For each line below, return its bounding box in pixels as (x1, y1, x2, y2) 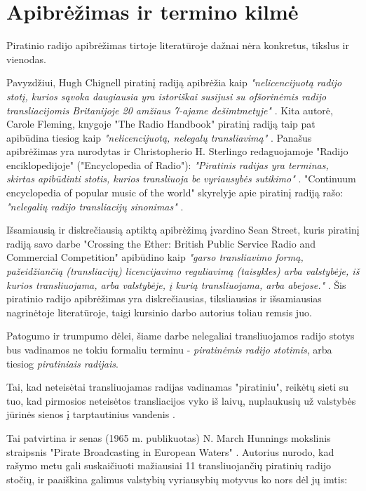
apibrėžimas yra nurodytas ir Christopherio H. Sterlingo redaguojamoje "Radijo (6, 144, 348, 159)
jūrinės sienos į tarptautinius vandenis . (6, 407, 175, 422)
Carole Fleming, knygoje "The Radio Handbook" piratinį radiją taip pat (6, 116, 316, 131)
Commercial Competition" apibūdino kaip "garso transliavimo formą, (6, 250, 304, 264)
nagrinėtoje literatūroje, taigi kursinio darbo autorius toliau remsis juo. (6, 304, 312, 319)
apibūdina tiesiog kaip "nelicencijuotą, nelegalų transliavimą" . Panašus (6, 130, 312, 144)
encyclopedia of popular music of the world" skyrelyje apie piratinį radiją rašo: (6, 185, 344, 200)
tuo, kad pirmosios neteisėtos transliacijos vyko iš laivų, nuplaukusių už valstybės (6, 393, 356, 408)
